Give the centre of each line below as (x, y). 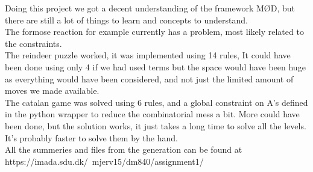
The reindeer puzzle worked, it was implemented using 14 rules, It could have (148, 55)
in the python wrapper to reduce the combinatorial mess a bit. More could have (152, 114)
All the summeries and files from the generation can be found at (124, 149)
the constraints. (33, 43)
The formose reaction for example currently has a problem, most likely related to (154, 32)
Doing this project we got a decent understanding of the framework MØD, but (150, 8)
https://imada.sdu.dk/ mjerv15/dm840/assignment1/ (104, 161)
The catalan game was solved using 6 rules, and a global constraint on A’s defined (156, 102)
